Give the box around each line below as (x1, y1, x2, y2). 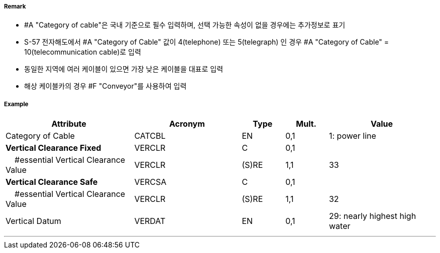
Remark (4, 3, 26, 10)
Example (4, 100, 29, 108)
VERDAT (134, 216, 166, 226)
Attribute (51, 119, 86, 129)
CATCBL (134, 131, 166, 141)
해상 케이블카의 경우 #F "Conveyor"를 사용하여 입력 (24, 82, 187, 91)
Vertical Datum (6, 216, 61, 226)
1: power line (328, 131, 376, 141)
